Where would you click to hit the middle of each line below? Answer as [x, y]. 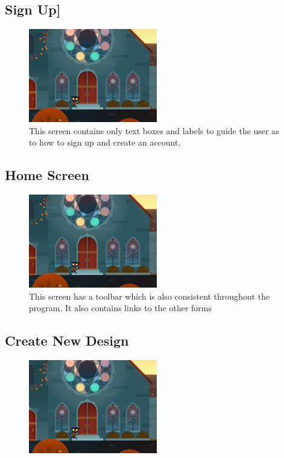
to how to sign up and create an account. [105, 142]
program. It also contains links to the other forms [121, 308]
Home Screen [47, 175]
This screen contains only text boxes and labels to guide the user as [154, 130]
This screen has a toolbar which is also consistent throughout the [150, 296]
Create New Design [67, 340]
